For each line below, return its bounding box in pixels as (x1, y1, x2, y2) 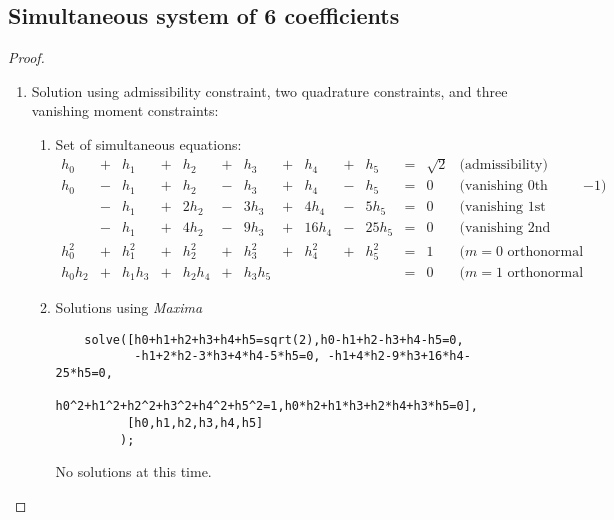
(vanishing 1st (459, 200, 546, 215)
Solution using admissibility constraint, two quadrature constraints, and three (31, 80, 508, 101)
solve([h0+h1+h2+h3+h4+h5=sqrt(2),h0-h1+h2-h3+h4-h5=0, (84, 332, 464, 347)
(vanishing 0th (459, 179, 548, 194)
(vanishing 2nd (459, 221, 551, 236)
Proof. (8, 47, 45, 68)
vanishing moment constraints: (31, 100, 219, 121)
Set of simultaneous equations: (55, 133, 242, 154)
